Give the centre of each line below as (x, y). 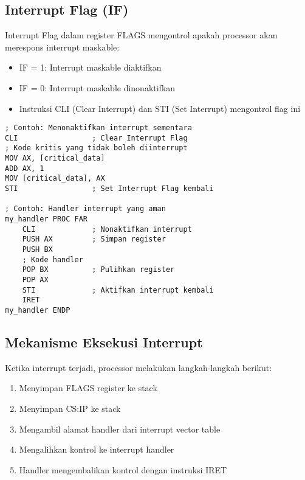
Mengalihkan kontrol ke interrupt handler (97, 449)
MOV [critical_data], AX (55, 179)
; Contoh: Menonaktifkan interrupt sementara (98, 128)
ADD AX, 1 (25, 168)
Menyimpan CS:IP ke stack (70, 409)
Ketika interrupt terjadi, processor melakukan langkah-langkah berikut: (139, 367)
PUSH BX (37, 250)
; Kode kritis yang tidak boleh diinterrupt (96, 148)
